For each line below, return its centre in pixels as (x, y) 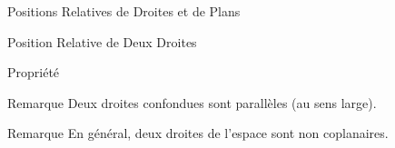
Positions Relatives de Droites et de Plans (124, 11)
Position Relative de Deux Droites (102, 41)
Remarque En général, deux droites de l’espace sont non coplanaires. (198, 133)
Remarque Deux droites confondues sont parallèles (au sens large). (192, 102)
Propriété (34, 72)
